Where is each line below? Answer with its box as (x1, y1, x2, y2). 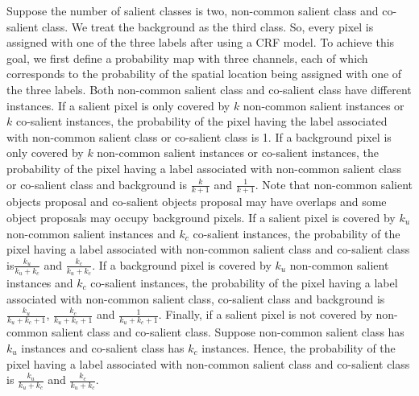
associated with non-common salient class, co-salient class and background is (6, 290, 385, 307)
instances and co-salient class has (21, 339, 185, 356)
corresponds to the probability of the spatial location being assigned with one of (6, 65, 402, 82)
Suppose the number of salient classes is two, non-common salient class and (6, 2, 379, 19)
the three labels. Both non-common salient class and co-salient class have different (6, 80, 412, 97)
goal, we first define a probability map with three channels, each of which (6, 49, 368, 66)
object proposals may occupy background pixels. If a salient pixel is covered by (6, 208, 396, 225)
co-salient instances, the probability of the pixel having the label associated (15, 113, 388, 130)
